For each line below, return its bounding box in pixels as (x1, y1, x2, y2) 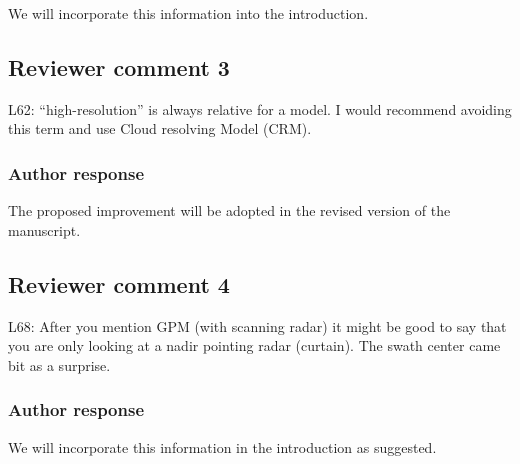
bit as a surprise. (8, 354, 111, 375)
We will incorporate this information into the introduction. (8, 3, 369, 23)
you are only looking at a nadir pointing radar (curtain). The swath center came (8, 335, 501, 356)
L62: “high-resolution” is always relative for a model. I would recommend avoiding (8, 98, 512, 119)
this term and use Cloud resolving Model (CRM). (8, 118, 312, 139)
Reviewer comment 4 (8, 268, 230, 299)
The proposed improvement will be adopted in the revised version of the (8, 200, 451, 221)
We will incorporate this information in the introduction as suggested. (8, 436, 437, 457)
